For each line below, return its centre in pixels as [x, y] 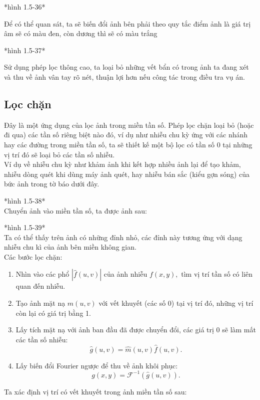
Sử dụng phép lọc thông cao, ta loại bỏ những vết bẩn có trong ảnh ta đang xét [126, 67]
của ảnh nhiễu [125, 274]
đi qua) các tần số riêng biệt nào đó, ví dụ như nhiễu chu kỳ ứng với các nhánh [126, 135]
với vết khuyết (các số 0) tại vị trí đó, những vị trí [176, 303]
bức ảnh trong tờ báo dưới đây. [52, 184]
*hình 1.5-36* [25, 7]
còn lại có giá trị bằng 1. [53, 313]
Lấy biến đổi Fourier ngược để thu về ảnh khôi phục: [97, 365]
